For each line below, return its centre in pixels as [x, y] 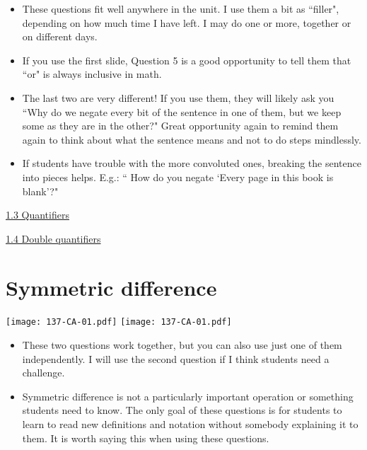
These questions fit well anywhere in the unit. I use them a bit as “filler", [181, 8]
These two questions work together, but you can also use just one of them [182, 345]
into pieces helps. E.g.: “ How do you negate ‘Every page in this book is [178, 177]
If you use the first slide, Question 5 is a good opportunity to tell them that [187, 60]
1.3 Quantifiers [37, 215]
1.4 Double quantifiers [53, 238]
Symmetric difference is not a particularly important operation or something [188, 396]
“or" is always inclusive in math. [92, 74]
